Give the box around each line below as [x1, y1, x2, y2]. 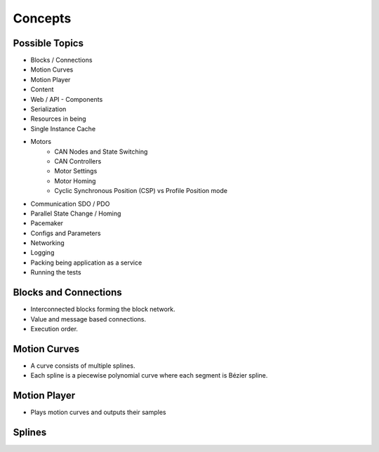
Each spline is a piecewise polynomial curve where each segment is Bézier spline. [30, 371, 268, 380]
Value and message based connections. [30, 314, 147, 323]
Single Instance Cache [30, 124, 96, 133]
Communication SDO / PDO [30, 199, 110, 208]
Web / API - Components [30, 95, 103, 103]
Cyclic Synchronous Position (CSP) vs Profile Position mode [54, 187, 228, 195]
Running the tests [30, 268, 81, 277]
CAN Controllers [54, 157, 102, 165]
